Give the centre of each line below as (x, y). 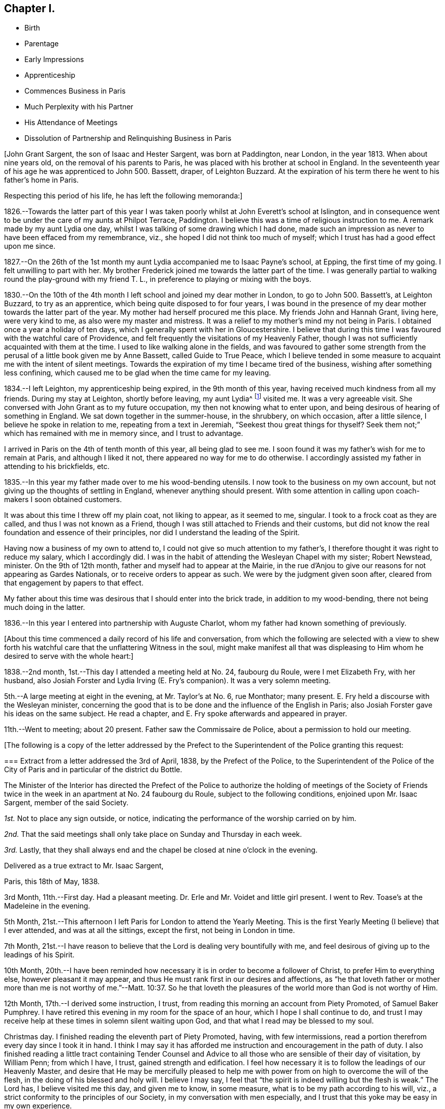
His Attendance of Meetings (71, 123)
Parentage (42, 44)
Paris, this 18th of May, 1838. (52, 882)
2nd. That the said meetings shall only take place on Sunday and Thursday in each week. (153, 834)
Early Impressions (54, 60)
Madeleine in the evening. (47, 906)
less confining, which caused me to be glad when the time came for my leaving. (138, 373)
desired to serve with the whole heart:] (69, 656)
